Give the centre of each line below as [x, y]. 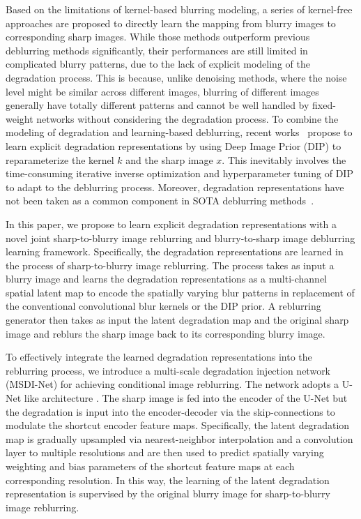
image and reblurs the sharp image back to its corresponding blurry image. [166, 333]
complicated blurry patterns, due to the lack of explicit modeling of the [158, 64]
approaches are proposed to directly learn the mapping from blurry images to [171, 23]
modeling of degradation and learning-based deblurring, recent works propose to [179, 132]
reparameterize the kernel [60, 159]
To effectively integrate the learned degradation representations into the [159, 357]
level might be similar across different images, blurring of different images [162, 91]
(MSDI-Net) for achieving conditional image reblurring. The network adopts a [172, 384]
